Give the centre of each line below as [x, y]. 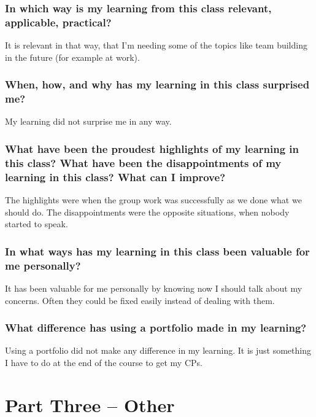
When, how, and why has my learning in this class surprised [157, 84]
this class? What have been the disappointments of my [143, 162]
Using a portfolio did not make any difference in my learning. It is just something [158, 350]
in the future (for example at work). [72, 57]
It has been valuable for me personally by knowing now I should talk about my [154, 288]
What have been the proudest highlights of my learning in [152, 148]
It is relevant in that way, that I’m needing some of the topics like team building [156, 45]
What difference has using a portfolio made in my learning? [156, 328]
